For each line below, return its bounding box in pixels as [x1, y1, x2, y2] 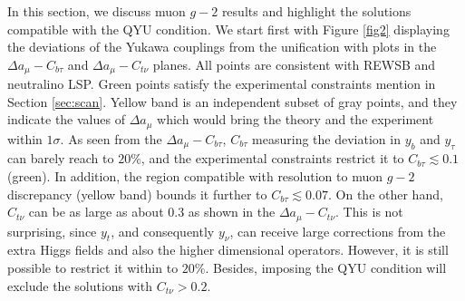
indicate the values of [7, 110, 125, 129]
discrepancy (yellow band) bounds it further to [7, 184, 267, 203]
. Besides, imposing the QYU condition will [205, 257, 447, 277]
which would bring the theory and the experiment [157, 110, 434, 129]
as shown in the [188, 202, 276, 221]
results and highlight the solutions [221, 2, 412, 20]
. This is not [335, 202, 403, 221]
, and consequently [111, 221, 215, 240]
